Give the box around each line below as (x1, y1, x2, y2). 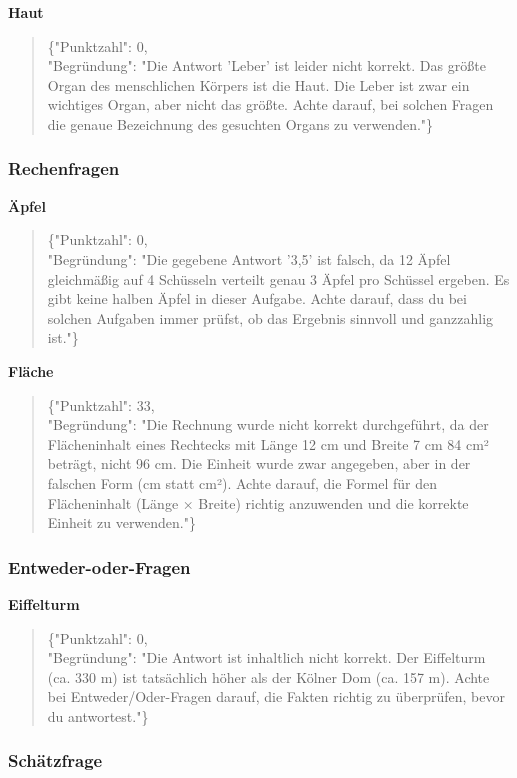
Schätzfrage (8, 748, 103, 773)
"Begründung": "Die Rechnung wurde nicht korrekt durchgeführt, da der (47, 414, 489, 435)
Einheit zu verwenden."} (47, 512, 197, 533)
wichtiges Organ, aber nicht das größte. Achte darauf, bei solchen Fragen (47, 94, 494, 115)
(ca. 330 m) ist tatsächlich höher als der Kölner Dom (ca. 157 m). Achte (47, 666, 490, 687)
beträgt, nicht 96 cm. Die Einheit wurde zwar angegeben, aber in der (47, 453, 471, 474)
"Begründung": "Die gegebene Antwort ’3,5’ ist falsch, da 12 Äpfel (47, 248, 451, 269)
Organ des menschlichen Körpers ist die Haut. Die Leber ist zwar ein (47, 74, 470, 95)
